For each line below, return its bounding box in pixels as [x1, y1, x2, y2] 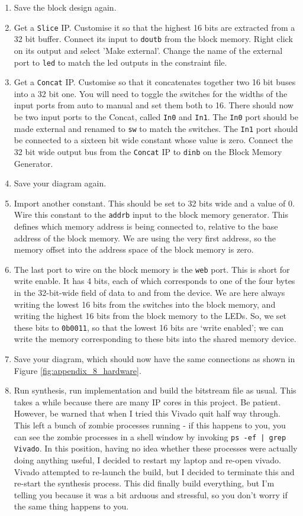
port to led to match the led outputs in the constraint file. [14, 56, 227, 68]
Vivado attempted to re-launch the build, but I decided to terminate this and [14, 465, 295, 478]
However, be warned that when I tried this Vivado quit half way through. [14, 407, 281, 420]
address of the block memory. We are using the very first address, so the [14, 231, 276, 244]
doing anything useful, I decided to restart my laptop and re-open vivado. [14, 453, 281, 466]
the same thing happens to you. [14, 500, 129, 512]
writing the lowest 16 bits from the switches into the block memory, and [14, 298, 276, 310]
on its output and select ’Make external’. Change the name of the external [14, 44, 283, 56]
